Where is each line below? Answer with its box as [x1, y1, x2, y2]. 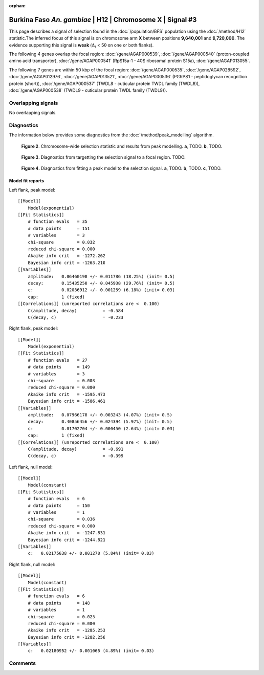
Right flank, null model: [9, 561, 56, 567]
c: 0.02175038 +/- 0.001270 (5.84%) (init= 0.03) [27, 550, 154, 556]
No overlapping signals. [9, 110, 57, 116]
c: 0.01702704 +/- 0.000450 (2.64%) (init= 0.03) [27, 426, 176, 431]
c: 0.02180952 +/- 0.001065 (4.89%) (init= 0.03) [27, 648, 154, 653]
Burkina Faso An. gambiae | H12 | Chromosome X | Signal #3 [9, 15, 197, 24]
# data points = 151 [27, 225, 90, 231]
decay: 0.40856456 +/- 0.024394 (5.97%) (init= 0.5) [27, 419, 173, 425]
